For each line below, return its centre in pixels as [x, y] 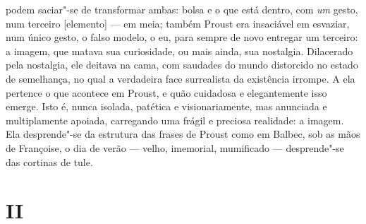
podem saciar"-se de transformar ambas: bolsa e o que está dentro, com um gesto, [182, 9]
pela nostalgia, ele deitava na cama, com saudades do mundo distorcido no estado [182, 65]
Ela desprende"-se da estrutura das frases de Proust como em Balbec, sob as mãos [183, 134]
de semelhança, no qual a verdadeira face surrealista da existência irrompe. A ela [181, 78]
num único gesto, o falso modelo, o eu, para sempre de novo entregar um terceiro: [182, 37]
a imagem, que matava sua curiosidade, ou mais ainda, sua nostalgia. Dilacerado [179, 51]
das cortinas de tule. [49, 161]
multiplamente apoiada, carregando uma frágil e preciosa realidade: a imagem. [175, 120]
